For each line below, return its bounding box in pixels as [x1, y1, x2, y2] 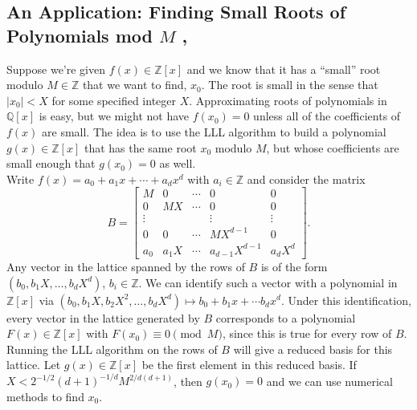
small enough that [6, 155, 96, 172]
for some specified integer [51, 91, 176, 108]
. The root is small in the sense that [201, 76, 378, 93]
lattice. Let [6, 356, 61, 373]
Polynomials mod [6, 22, 153, 47]
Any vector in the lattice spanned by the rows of [6, 258, 245, 274]
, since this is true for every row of [222, 325, 392, 342]
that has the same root [84, 139, 197, 156]
